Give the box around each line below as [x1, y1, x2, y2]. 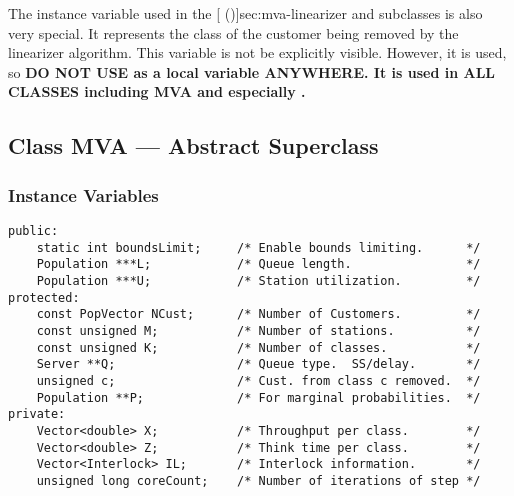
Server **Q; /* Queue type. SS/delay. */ [36, 357, 481, 372]
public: [8, 223, 59, 238]
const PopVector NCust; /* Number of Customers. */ [36, 307, 481, 322]
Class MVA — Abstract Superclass [8, 130, 379, 161]
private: [8, 407, 66, 422]
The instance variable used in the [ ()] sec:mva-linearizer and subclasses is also [8, 3, 483, 23]
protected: [8, 290, 80, 305]
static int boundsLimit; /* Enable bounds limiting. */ [36, 240, 481, 255]
